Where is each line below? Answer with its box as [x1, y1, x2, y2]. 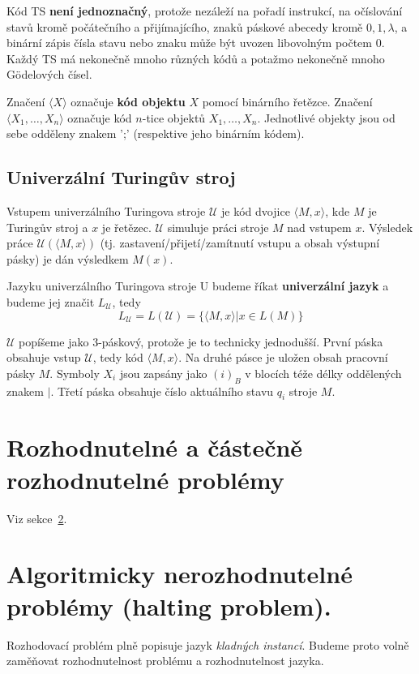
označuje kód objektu [71, 92, 186, 109]
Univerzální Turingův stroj [6, 165, 236, 190]
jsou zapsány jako [119, 364, 207, 381]
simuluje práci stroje [167, 218, 269, 235]
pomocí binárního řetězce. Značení [202, 92, 373, 109]
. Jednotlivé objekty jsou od [257, 109, 395, 126]
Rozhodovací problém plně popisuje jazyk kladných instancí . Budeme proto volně [6, 636, 409, 653]
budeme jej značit [6, 293, 95, 310]
